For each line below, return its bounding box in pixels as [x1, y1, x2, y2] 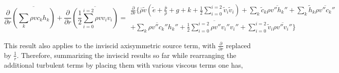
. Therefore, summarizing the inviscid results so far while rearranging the [17, 50, 236, 60]
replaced [226, 40, 251, 50]
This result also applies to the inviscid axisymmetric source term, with [4, 40, 216, 50]
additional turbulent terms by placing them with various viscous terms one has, [4, 59, 243, 70]
